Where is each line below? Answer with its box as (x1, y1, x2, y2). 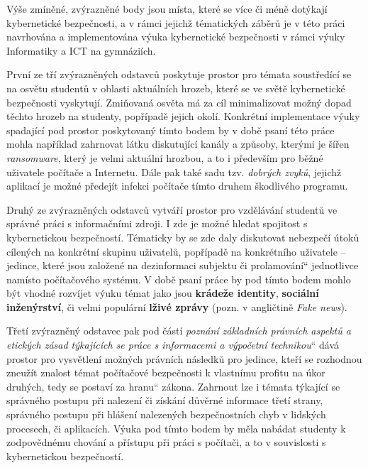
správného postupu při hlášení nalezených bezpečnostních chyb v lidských (6, 407, 326, 422)
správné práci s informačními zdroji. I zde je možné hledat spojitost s (6, 216, 308, 231)
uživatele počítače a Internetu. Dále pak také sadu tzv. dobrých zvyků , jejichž (6, 164, 342, 179)
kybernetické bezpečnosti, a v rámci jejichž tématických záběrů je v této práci (6, 15, 345, 30)
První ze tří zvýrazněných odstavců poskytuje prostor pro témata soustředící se (6, 67, 352, 82)
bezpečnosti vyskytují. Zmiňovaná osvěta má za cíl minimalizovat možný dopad (6, 94, 352, 109)
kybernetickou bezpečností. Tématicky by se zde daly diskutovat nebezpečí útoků (6, 229, 359, 244)
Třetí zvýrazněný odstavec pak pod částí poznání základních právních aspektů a (6, 323, 351, 338)
